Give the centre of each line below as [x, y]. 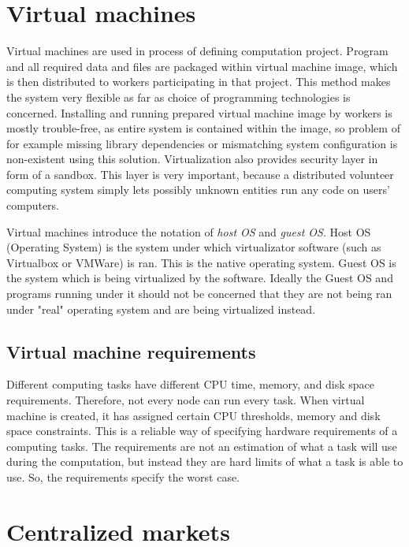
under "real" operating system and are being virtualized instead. [161, 309]
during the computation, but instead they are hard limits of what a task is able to [205, 461]
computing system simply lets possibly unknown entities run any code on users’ [198, 190]
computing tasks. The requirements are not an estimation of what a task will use [202, 446]
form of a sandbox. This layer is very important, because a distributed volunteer [200, 174]
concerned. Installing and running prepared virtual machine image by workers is [199, 112]
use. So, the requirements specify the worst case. [123, 476]
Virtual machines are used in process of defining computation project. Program [197, 51]
